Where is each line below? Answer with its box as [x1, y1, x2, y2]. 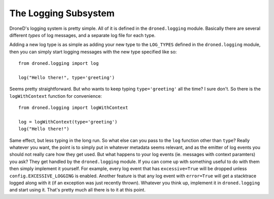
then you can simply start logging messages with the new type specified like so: [9, 49, 177, 55]
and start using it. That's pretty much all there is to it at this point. [9, 187, 146, 193]
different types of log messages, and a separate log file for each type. [9, 32, 156, 38]
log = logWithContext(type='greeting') [18, 119, 118, 125]
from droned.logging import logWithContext [18, 105, 128, 111]
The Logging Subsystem [9, 8, 115, 19]
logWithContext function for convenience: [9, 93, 102, 99]
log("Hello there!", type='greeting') [18, 74, 115, 81]
